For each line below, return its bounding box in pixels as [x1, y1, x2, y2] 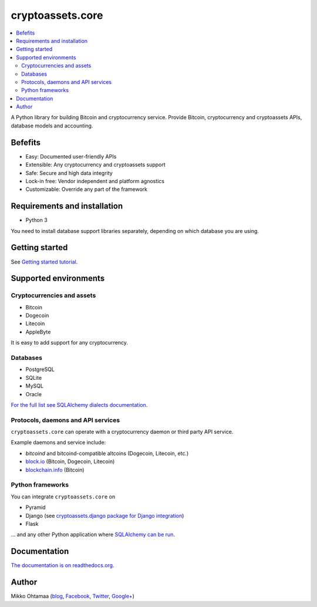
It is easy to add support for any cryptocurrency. [11, 339, 129, 346]
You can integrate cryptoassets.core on [11, 493, 116, 500]
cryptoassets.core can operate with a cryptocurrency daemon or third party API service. [11, 429, 234, 436]
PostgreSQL [25, 366, 55, 373]
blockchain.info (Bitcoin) [25, 466, 85, 473]
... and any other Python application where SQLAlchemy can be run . [11, 531, 176, 538]
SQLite [25, 374, 42, 381]
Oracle [25, 390, 42, 397]
